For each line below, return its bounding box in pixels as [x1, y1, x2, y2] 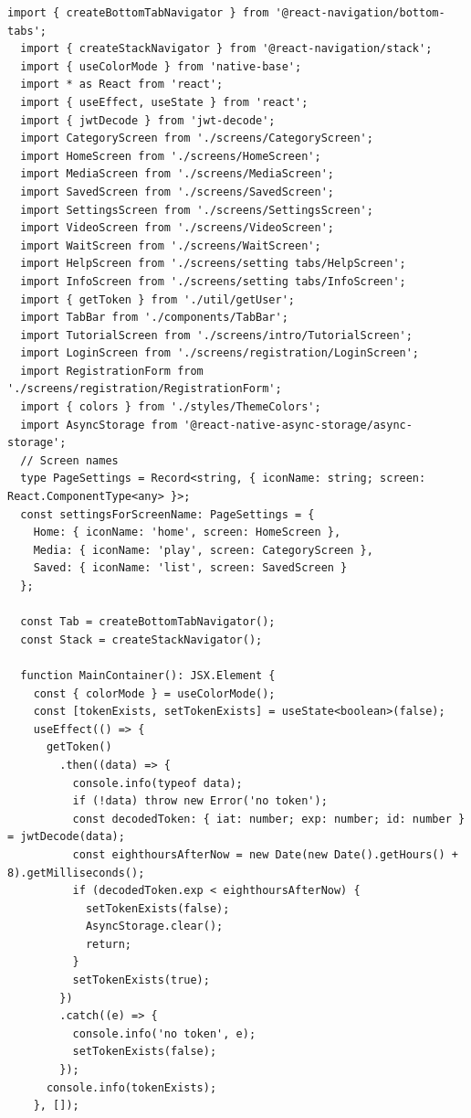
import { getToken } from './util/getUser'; [20, 293, 295, 306]
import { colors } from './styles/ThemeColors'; [20, 400, 321, 414]
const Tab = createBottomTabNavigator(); [20, 615, 276, 629]
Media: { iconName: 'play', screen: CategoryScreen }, [33, 543, 373, 557]
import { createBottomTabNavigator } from [7, 6, 269, 19]
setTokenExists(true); [72, 974, 210, 987]
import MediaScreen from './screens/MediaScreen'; [20, 167, 334, 181]
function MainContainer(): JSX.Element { [20, 668, 276, 682]
